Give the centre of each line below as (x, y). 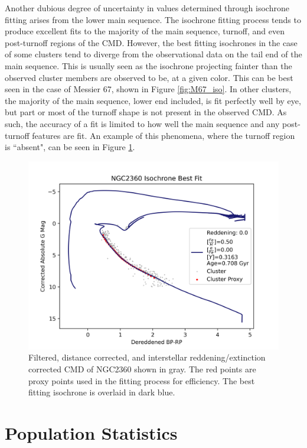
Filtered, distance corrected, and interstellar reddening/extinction (147, 357)
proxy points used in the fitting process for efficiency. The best (142, 380)
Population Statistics (91, 432)
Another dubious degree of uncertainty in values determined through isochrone (147, 8)
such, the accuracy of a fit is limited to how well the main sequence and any (142, 123)
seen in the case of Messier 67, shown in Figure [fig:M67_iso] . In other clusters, (148, 89)
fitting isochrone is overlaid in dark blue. (102, 392)
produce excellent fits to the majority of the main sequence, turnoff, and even (145, 31)
